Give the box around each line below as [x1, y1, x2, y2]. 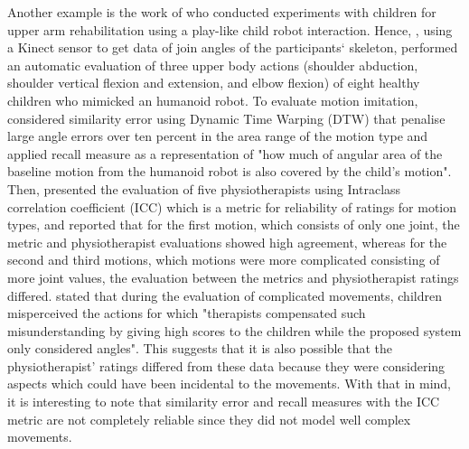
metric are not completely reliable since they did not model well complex [7, 409, 411, 428]
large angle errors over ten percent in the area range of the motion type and [7, 126, 428, 145]
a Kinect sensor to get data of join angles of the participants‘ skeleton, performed [7, 38, 458, 57]
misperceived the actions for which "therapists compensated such [7, 304, 366, 323]
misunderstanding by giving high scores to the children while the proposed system [7, 321, 462, 340]
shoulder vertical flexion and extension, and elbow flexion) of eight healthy [7, 73, 420, 92]
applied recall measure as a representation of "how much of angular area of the [7, 144, 443, 163]
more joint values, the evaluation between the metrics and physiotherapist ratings [7, 267, 459, 286]
